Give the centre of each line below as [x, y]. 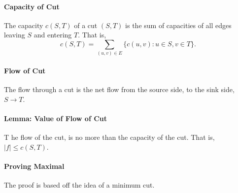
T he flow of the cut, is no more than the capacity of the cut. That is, [109, 137]
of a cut [86, 25]
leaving [15, 35]
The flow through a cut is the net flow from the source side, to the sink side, [119, 89]
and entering [53, 35]
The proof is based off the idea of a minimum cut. [79, 185]
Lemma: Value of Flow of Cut [56, 118]
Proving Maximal [34, 166]
